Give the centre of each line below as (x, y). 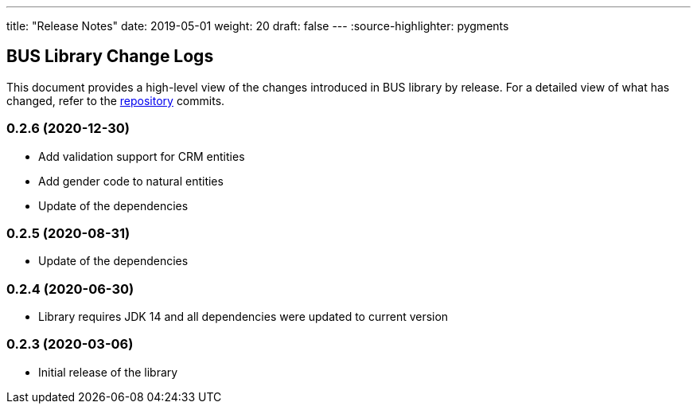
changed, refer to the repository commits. (116, 100)
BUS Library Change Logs (110, 57)
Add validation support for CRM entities (142, 156)
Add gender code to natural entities (131, 181)
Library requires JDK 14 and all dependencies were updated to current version (243, 317)
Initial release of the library (108, 372)
